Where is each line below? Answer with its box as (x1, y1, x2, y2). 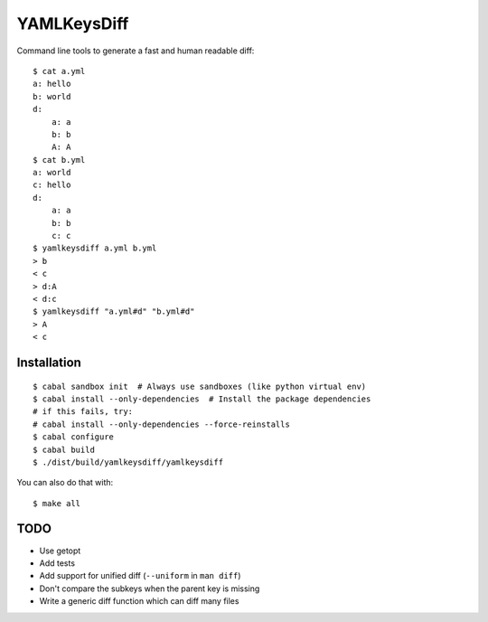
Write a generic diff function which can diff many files (39, 596, 239, 607)
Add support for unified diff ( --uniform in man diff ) (39, 570, 241, 581)
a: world (33, 167, 71, 178)
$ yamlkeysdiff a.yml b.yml (33, 243, 157, 253)
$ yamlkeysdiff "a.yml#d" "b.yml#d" (33, 306, 195, 316)
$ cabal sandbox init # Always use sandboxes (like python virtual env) (33, 381, 367, 391)
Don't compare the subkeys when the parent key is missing (39, 583, 260, 594)
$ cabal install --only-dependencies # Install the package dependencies (33, 393, 371, 404)
